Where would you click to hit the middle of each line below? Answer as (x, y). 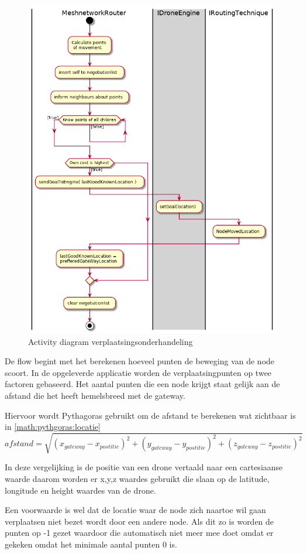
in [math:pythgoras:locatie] (53, 427)
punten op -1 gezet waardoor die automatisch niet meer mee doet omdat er (139, 533)
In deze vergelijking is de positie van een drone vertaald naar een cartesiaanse (144, 467)
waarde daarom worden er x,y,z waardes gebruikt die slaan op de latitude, (137, 478)
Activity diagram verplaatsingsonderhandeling (111, 341)
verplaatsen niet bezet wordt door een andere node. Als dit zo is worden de (139, 521)
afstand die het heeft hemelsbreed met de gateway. (95, 396)
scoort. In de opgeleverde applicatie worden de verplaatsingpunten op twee (138, 372)
